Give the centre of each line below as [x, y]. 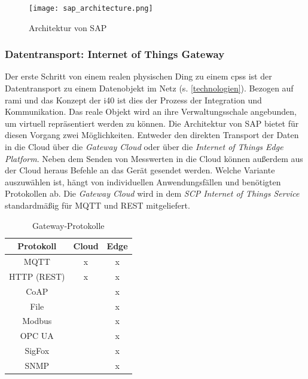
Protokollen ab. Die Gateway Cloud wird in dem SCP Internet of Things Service [152, 193]
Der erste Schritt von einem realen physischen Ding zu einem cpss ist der [138, 76]
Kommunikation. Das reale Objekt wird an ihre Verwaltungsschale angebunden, [151, 111]
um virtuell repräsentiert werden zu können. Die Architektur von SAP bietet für [152, 123]
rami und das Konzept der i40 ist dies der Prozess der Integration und [133, 100]
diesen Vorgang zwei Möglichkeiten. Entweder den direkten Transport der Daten [152, 135]
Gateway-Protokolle [68, 225]
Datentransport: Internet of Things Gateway [115, 54]
